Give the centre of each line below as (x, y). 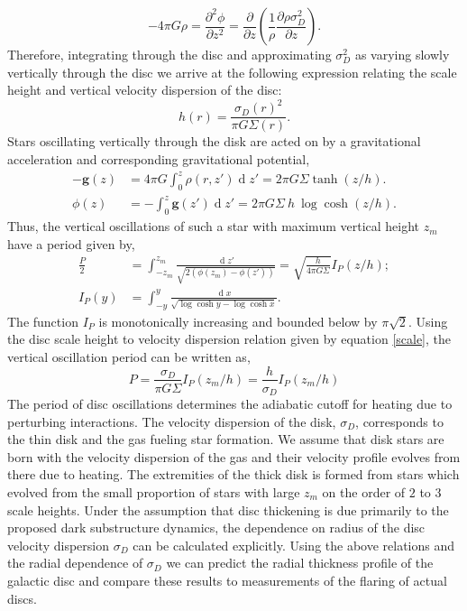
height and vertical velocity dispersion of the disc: (145, 90)
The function (43, 321)
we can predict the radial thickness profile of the (300, 563)
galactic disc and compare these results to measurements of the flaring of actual (227, 580)
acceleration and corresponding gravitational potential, (159, 158)
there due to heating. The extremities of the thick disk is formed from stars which (233, 474)
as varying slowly (402, 54)
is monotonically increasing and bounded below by (238, 321)
